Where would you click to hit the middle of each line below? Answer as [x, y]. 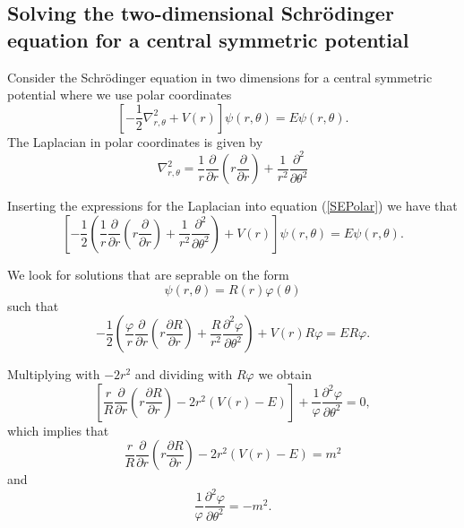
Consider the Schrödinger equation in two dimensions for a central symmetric [220, 77]
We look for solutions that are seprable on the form [148, 274]
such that [33, 305]
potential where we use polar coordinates [120, 95]
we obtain [285, 374]
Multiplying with [54, 374]
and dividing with [184, 374]
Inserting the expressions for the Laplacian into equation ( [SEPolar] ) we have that [232, 206]
